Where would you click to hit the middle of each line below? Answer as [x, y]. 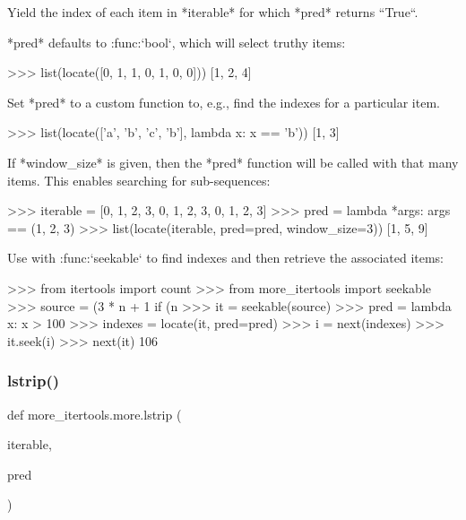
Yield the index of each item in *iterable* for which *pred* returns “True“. [213, 12]
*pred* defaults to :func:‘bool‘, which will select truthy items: [177, 42]
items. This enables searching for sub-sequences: [139, 180]
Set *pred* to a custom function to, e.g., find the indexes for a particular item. [224, 102]
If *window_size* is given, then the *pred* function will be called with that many [233, 162]
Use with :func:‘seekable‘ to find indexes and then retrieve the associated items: [226, 258]
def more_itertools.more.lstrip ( [95, 414]
